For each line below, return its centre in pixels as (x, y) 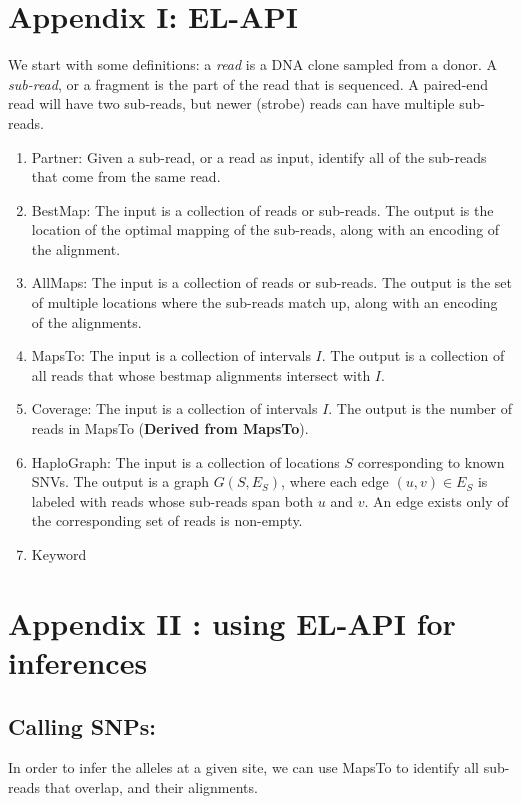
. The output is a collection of (413, 355)
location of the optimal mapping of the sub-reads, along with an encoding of (265, 229)
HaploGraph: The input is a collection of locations (185, 461)
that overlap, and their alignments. (151, 786)
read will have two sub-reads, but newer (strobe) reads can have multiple (231, 103)
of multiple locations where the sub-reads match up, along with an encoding (264, 302)
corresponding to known (431, 461)
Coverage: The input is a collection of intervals (174, 408)
